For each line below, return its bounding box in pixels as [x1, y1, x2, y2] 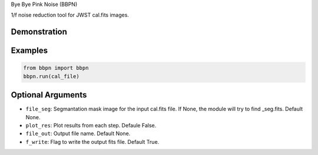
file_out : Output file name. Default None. [25, 130, 131, 137]
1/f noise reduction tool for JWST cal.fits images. [11, 12, 130, 19]
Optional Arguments [11, 90, 87, 100]
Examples [11, 46, 48, 56]
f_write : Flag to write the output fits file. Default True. [25, 138, 160, 145]
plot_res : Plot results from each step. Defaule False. [25, 122, 157, 129]
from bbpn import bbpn [23, 65, 89, 72]
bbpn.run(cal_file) [23, 73, 79, 79]
